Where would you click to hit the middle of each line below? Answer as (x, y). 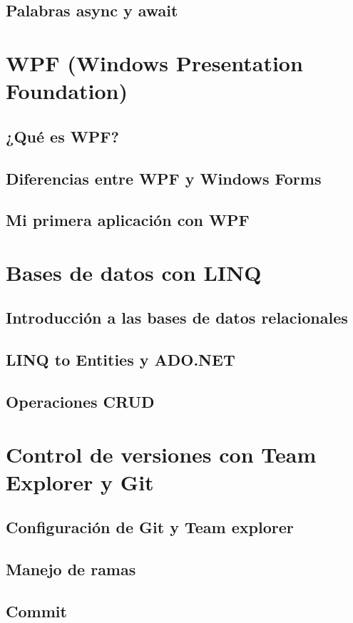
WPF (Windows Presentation (154, 62)
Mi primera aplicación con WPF (128, 220)
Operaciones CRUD (80, 402)
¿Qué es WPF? (62, 136)
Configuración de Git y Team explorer (150, 527)
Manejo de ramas (71, 569)
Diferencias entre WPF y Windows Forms (164, 178)
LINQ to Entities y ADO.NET (121, 360)
